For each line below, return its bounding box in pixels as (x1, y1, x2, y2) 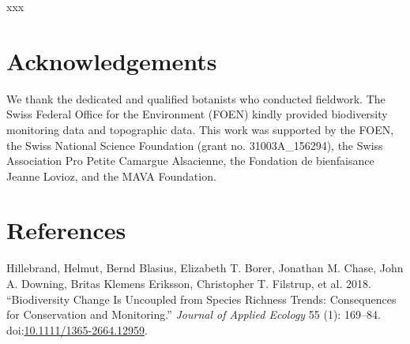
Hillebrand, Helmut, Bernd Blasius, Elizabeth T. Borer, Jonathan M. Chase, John (6, 260, 404, 276)
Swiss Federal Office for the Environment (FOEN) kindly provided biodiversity (6, 106, 388, 122)
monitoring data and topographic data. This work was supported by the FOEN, (6, 121, 394, 137)
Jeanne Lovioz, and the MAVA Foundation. (6, 167, 216, 184)
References (6, 214, 126, 246)
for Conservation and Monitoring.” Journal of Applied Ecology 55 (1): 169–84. (6, 306, 381, 323)
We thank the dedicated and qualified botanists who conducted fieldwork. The (6, 90, 386, 107)
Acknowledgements (6, 44, 217, 77)
